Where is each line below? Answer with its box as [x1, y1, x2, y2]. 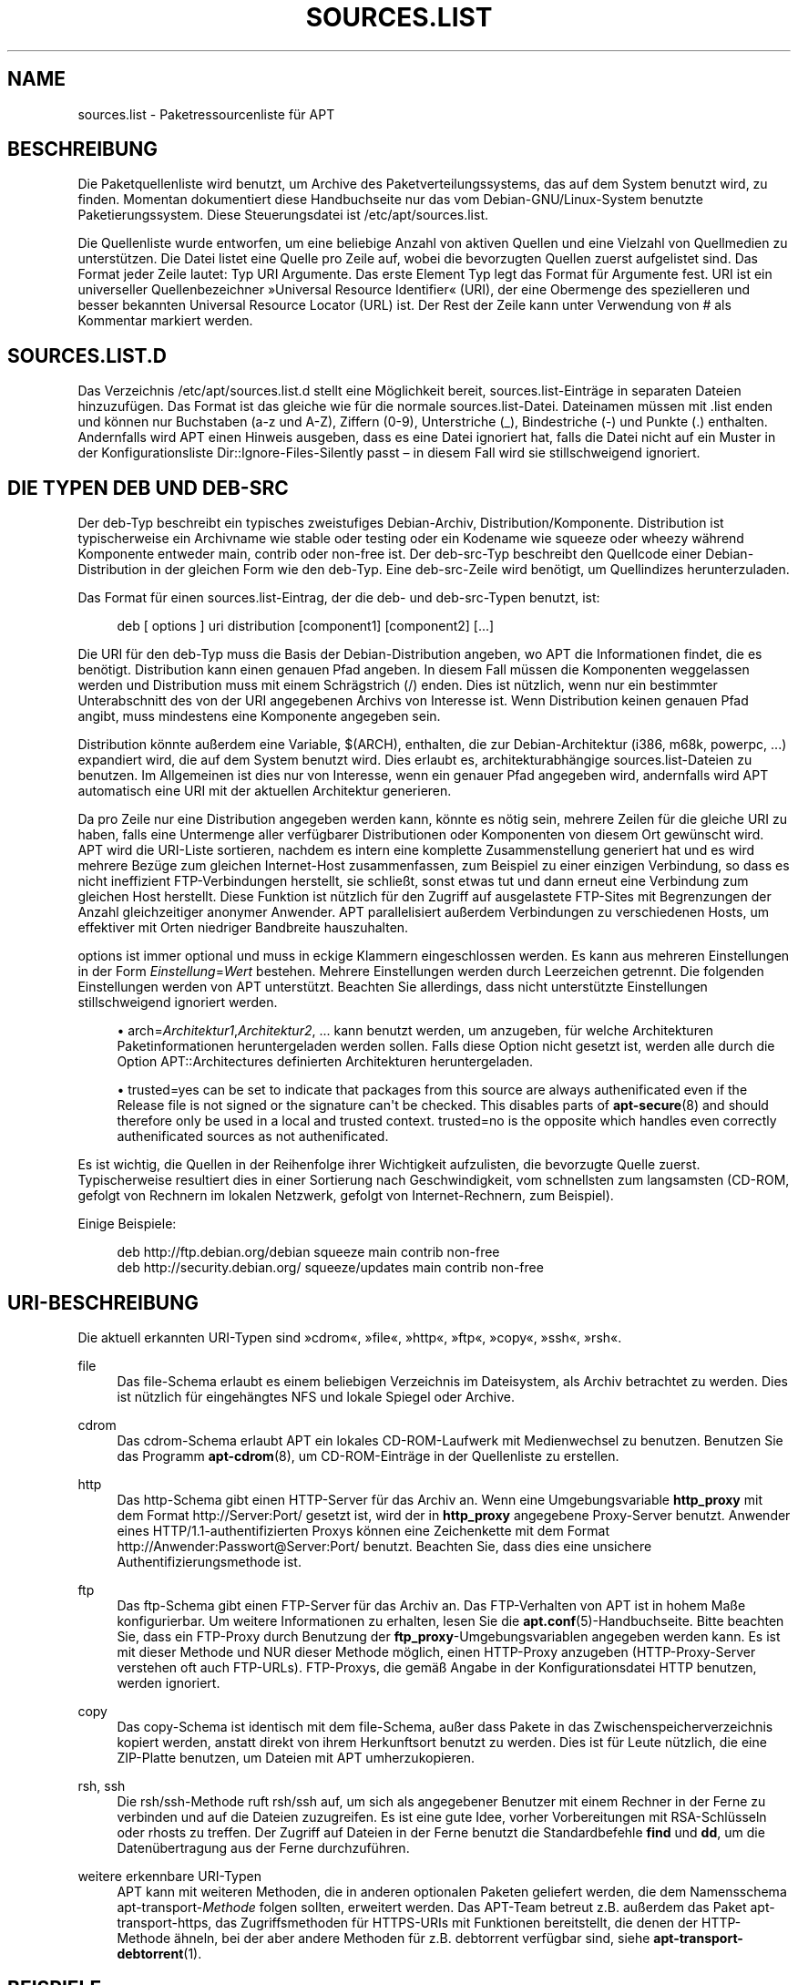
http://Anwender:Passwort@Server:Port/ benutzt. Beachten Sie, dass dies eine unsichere [117, 1538, 652, 1554]
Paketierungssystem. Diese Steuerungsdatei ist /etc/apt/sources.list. [77, 207, 488, 223]
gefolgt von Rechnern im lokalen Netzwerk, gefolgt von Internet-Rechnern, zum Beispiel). [77, 1188, 614, 1204]
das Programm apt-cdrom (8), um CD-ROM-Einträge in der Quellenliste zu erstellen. [117, 1447, 619, 1464]
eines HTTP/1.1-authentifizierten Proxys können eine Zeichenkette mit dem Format [117, 1522, 610, 1538]
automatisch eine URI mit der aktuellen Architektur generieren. [77, 783, 452, 799]
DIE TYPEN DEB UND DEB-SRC [7, 476, 289, 499]
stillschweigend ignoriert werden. [77, 994, 278, 1011]
